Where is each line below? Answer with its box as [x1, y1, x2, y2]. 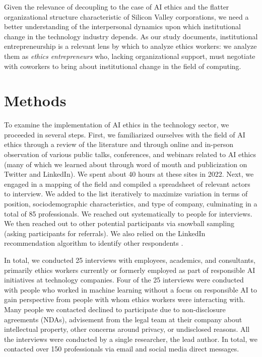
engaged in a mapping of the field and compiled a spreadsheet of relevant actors [4, 178, 250, 189]
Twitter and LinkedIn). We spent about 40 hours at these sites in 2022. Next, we [4, 169, 254, 179]
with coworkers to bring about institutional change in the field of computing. [4, 60, 241, 71]
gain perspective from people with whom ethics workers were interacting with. [4, 294, 245, 305]
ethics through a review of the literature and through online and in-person [4, 139, 234, 150]
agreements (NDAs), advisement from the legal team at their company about [4, 314, 242, 324]
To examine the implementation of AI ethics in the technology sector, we [4, 119, 229, 130]
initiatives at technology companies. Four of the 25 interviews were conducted [4, 274, 244, 285]
